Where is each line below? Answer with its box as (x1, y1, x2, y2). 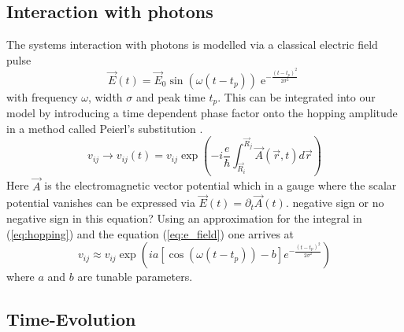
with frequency (6, 88, 78, 105)
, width (88, 88, 123, 105)
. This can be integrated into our (217, 88, 376, 105)
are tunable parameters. (77, 268, 193, 285)
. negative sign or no (285, 194, 384, 211)
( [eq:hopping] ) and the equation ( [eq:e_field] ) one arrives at (6, 225, 295, 242)
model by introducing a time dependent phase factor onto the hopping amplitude (6, 105, 398, 120)
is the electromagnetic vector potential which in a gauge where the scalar (44, 177, 397, 194)
